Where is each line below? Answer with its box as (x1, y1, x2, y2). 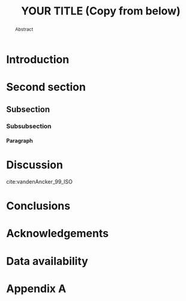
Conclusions (6, 199, 71, 213)
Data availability (6, 254, 88, 268)
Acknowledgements (6, 227, 109, 240)
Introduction (6, 52, 70, 66)
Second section (6, 80, 86, 94)
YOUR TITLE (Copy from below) (20, 4, 181, 18)
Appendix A (6, 282, 67, 296)
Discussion (6, 158, 63, 172)
